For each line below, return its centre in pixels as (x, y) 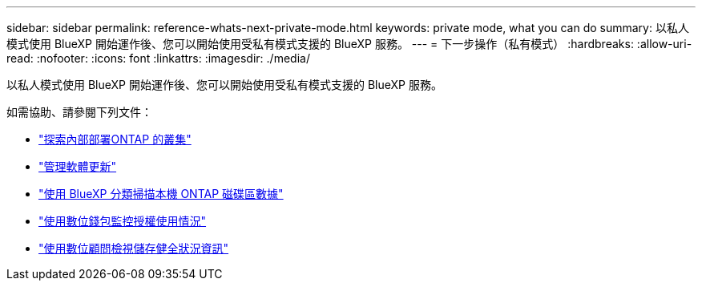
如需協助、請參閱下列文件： (79, 112)
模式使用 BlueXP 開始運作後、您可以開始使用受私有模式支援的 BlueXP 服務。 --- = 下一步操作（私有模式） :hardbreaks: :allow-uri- (349, 44)
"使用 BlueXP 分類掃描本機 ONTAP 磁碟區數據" (161, 194)
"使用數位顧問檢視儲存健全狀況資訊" (134, 248)
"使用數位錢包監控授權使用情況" (123, 221)
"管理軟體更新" (78, 166)
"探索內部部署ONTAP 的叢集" (115, 139)
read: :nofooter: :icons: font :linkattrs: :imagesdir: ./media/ (158, 58)
